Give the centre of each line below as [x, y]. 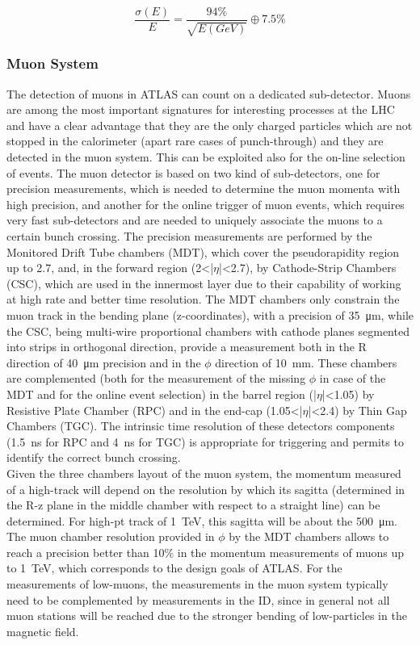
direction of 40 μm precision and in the [104, 362]
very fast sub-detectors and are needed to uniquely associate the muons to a [195, 220]
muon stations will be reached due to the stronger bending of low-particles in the [207, 616]
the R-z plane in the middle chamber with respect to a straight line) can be [193, 505]
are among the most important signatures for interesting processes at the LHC [201, 109]
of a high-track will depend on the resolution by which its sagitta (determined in [206, 489]
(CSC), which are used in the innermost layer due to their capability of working [204, 283]
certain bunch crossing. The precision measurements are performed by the [189, 236]
